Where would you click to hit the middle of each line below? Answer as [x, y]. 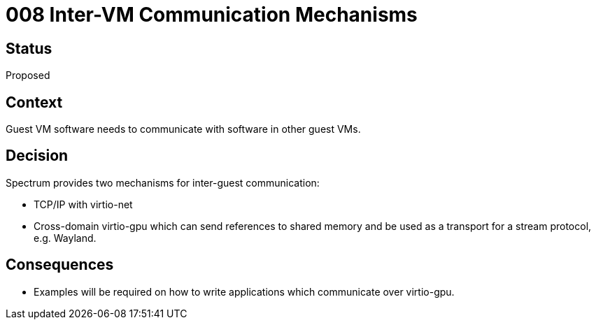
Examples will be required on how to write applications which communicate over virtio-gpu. [244, 291]
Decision [37, 156]
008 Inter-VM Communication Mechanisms [212, 15]
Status [29, 48]
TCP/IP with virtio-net [83, 204]
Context [34, 102]
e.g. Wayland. [65, 238]
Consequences [60, 265]
